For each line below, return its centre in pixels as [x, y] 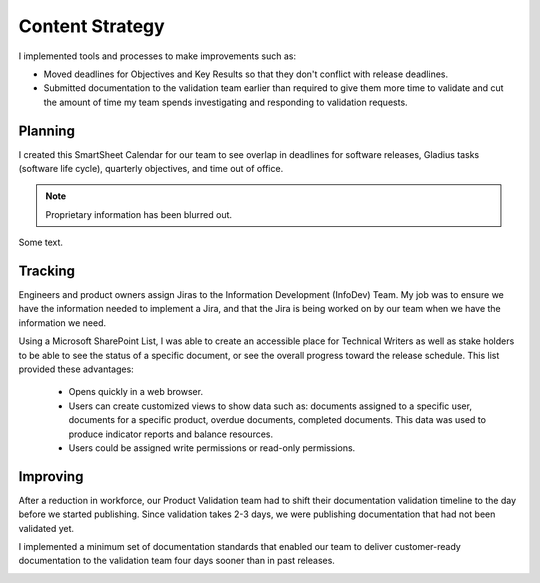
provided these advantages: [76, 369]
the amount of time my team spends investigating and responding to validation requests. [226, 102]
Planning [46, 130]
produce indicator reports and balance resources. [171, 434]
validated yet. [46, 528]
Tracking [46, 271]
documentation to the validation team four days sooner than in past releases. [176, 561]
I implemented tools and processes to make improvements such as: [157, 56]
